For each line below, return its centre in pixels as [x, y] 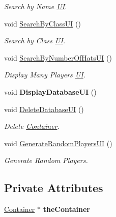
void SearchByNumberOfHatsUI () [58, 57]
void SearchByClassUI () [42, 23]
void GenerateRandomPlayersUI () [58, 143]
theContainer [66, 209]
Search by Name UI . [36, 6]
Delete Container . [32, 126]
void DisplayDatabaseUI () [50, 91]
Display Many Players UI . [45, 75]
